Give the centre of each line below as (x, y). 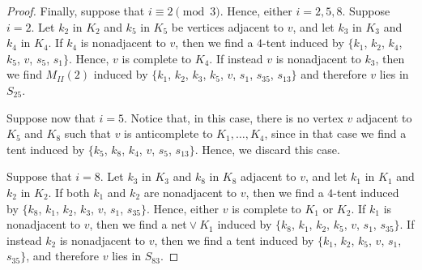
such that (87, 133)
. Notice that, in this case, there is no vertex (233, 117)
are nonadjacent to (190, 192)
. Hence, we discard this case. (267, 149)
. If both (69, 192)
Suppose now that (51, 117)
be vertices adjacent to (227, 26)
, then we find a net (138, 224)
